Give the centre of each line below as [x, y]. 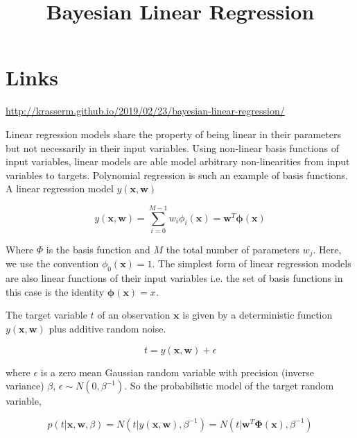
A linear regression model [60, 188]
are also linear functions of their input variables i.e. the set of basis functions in [174, 278]
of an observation [134, 315]
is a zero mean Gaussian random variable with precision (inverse [177, 372]
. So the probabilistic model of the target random [229, 386]
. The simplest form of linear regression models [252, 263]
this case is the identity [55, 291]
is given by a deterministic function [258, 315]
